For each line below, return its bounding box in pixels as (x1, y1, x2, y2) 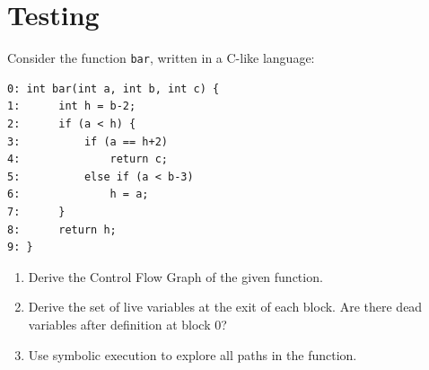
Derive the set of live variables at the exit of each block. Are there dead (28, 297, 423, 316)
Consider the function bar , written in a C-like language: (7, 48, 315, 67)
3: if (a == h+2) (7, 135, 168, 148)
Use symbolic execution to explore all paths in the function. (28, 345, 357, 364)
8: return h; (7, 223, 117, 236)
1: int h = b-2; (7, 100, 136, 113)
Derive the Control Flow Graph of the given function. (28, 267, 323, 286)
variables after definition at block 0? (28, 314, 227, 333)
